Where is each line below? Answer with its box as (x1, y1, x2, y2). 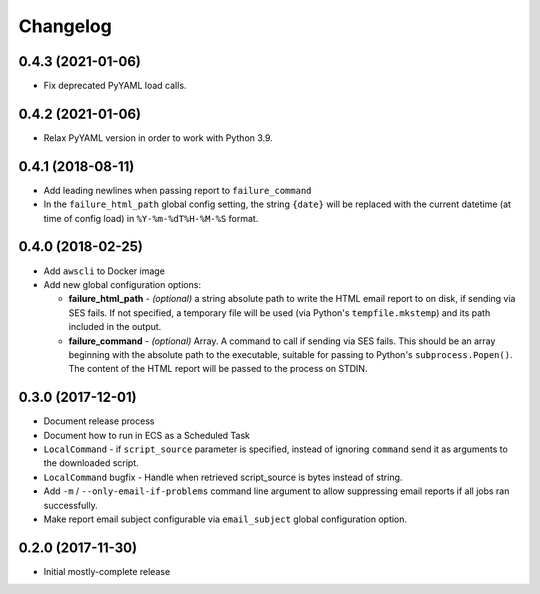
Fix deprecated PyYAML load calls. (43, 80, 187, 92)
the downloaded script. (43, 457, 139, 469)
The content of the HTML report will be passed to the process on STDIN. (68, 363, 368, 375)
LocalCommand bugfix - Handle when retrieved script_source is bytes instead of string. (43, 471, 403, 483)
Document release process (43, 415, 155, 427)
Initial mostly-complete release (43, 565, 171, 577)
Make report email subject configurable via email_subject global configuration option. (43, 513, 408, 525)
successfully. (43, 499, 99, 511)
